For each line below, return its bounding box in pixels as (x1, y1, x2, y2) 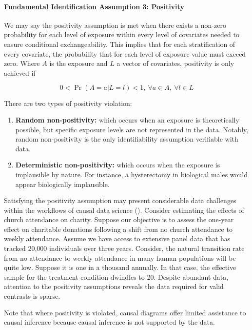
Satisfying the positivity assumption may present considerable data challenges (4, 195, 236, 206)
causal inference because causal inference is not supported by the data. (4, 317, 215, 327)
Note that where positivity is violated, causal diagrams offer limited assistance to (4, 307, 246, 317)
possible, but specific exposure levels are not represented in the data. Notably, (15, 124, 249, 134)
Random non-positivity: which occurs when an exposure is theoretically (15, 114, 239, 124)
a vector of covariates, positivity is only (116, 58, 234, 68)
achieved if (4, 67, 36, 78)
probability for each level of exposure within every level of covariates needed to (4, 29, 239, 40)
